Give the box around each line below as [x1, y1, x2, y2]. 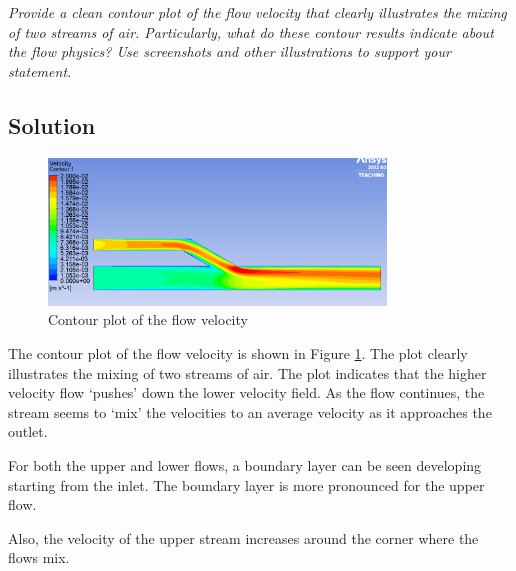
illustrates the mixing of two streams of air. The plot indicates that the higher [8, 362, 487, 383]
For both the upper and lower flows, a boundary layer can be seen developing [8, 454, 482, 475]
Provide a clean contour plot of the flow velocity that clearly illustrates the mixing [8, 2, 507, 23]
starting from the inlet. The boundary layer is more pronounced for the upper [8, 474, 485, 495]
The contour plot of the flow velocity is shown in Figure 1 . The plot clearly [8, 343, 468, 364]
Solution [8, 109, 96, 140]
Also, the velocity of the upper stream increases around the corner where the [8, 527, 479, 548]
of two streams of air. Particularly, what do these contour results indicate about [8, 21, 494, 42]
